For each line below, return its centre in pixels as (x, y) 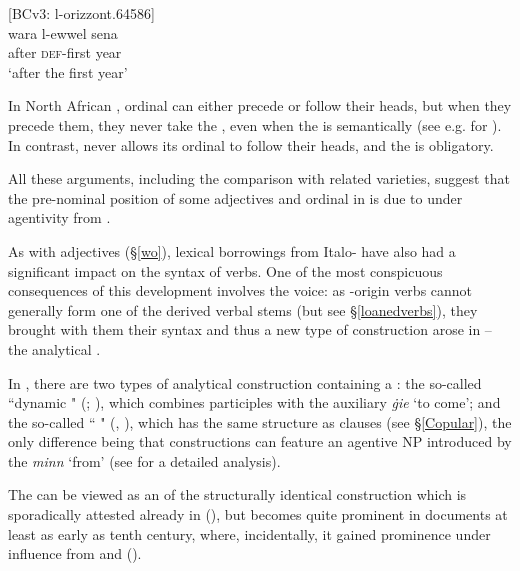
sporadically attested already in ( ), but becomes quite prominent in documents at (258, 514)
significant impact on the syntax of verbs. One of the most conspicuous (225, 270)
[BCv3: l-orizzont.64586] (81, 13)
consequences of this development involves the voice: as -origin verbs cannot (240, 290)
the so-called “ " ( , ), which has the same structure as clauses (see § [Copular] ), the (260, 421)
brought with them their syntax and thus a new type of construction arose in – (250, 329)
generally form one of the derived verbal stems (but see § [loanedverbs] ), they (243, 309)
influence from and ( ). (75, 553)
